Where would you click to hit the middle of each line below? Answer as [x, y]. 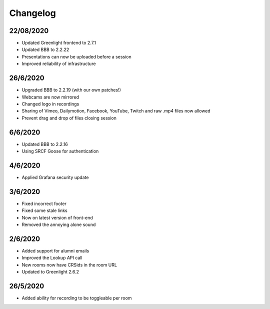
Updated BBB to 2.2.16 [45, 144]
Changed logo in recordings [50, 104]
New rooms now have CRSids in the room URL [69, 264]
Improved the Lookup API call [52, 258]
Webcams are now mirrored [50, 97]
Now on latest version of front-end [57, 217]
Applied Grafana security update [55, 177]
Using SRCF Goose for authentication [60, 151]
